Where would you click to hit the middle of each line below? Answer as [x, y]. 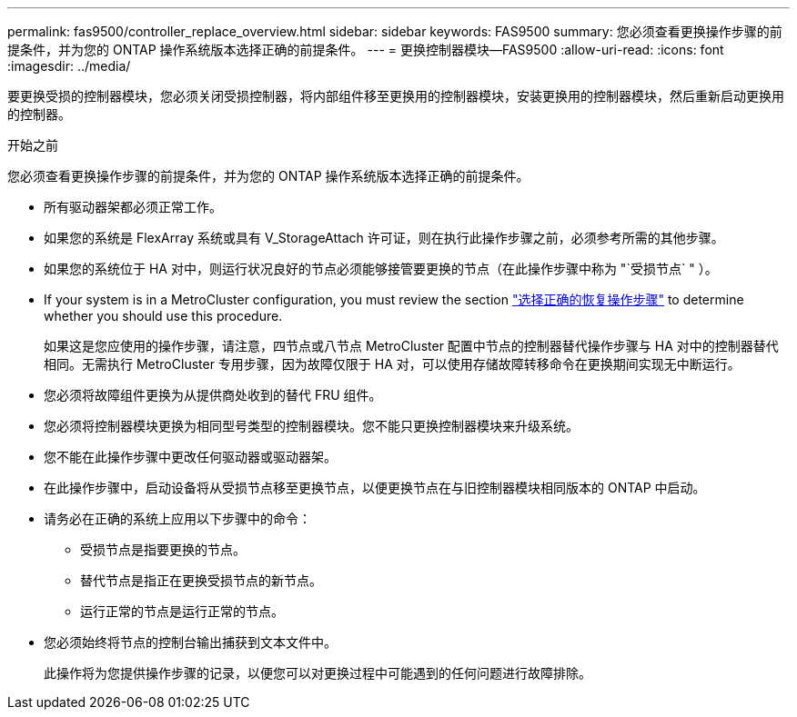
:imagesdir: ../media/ [69, 66]
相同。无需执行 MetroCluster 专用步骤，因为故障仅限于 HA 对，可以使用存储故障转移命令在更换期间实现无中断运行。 [392, 364]
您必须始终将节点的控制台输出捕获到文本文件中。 [190, 642]
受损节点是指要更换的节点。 [163, 549]
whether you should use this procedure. [163, 316]
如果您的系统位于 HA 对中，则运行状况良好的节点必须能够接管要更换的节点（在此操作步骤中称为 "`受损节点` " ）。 [381, 269]
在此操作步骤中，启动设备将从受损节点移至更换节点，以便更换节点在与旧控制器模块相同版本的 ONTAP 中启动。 [375, 488]
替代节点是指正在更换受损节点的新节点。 [201, 580]
